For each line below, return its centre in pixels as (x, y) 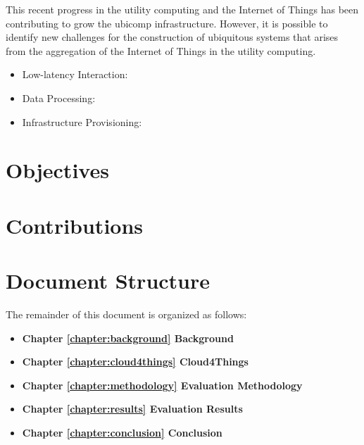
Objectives (57, 170)
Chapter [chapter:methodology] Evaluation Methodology (162, 385)
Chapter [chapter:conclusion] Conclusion (122, 432)
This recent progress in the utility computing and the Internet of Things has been (182, 9)
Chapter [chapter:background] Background (128, 338)
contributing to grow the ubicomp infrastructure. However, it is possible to (167, 23)
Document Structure (108, 281)
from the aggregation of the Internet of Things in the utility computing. (161, 50)
